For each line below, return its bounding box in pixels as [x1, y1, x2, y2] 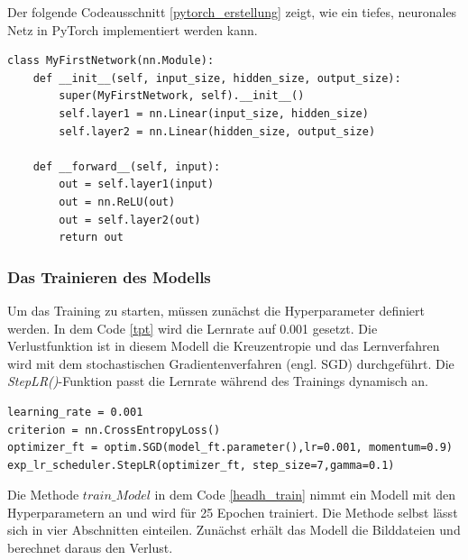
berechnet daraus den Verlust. [7, 538, 173, 557]
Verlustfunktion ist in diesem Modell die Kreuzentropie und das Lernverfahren [7, 336, 440, 355]
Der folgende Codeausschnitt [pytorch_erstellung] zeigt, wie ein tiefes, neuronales [7, 3, 457, 21]
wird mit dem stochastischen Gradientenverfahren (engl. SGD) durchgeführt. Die [7, 353, 454, 372]
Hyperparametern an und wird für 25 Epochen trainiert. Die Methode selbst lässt [7, 502, 458, 521]
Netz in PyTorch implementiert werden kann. [7, 20, 258, 39]
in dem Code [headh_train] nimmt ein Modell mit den [154, 485, 455, 504]
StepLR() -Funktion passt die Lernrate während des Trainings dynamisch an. [7, 372, 429, 390]
